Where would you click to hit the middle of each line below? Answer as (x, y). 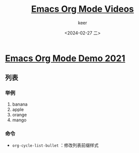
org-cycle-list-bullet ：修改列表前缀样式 (56, 145)
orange (19, 115)
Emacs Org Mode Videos (83, 9)
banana (20, 104)
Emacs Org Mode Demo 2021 (65, 58)
